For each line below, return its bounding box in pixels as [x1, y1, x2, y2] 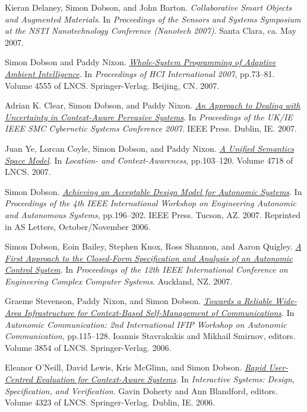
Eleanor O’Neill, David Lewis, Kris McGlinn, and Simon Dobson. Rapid [5, 361, 266, 373]
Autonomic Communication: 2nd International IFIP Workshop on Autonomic [5, 318, 287, 330]
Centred [5, 373, 33, 385]
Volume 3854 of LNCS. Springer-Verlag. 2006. [5, 341, 172, 353]
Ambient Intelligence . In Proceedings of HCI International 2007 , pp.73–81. [5, 67, 275, 79]
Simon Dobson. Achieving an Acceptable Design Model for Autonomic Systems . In [5, 185, 302, 197]
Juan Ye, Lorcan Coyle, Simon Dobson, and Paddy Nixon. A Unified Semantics [5, 142, 295, 154]
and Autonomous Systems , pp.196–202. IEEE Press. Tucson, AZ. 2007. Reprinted [5, 208, 300, 221]
